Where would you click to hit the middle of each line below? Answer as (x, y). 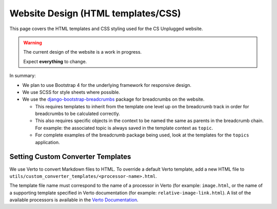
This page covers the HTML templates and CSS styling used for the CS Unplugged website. (106, 29)
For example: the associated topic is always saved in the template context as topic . (124, 128)
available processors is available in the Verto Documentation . (74, 200)
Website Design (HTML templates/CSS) (95, 13)
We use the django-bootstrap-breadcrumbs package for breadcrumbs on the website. (113, 99)
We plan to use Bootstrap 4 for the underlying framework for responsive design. (107, 85)
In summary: (23, 76)
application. (47, 142)
